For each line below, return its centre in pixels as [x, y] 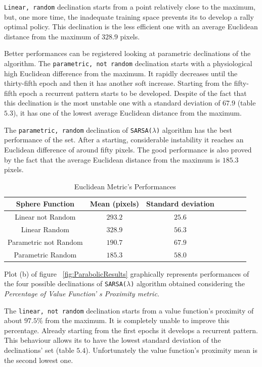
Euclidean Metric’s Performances [125, 186]
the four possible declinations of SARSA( [65, 283]
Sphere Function [45, 204]
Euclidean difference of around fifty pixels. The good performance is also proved [128, 149]
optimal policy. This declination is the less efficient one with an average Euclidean [131, 27]
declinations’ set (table [39, 350]
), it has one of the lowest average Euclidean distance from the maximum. [127, 113]
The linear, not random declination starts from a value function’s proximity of [129, 310]
